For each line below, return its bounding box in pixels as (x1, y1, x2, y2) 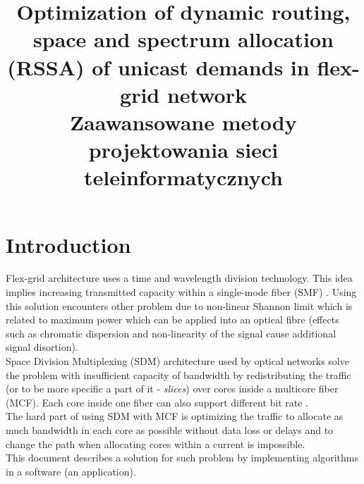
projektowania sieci (88, 135, 279, 164)
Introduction (6, 230, 131, 259)
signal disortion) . (6, 340, 78, 354)
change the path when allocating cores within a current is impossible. (6, 436, 305, 451)
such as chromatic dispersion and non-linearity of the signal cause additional (6, 325, 336, 340)
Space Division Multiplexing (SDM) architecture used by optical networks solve (6, 354, 349, 368)
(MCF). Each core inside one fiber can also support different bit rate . (6, 395, 309, 409)
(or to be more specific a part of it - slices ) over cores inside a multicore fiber (6, 381, 339, 396)
